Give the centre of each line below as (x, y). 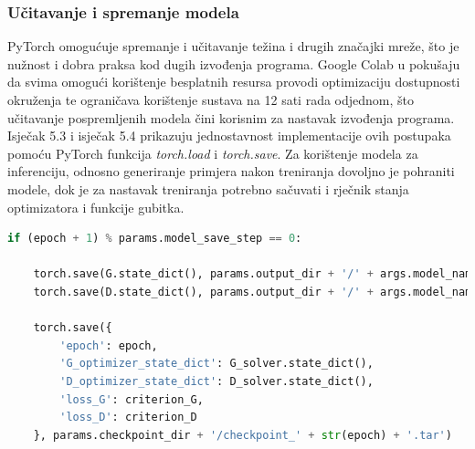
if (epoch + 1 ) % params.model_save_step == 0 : (155, 239)
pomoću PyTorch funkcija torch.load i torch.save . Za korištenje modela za (213, 153)
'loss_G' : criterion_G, (132, 399)
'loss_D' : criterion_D (128, 418)
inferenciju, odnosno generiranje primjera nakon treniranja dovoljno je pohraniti (231, 171)
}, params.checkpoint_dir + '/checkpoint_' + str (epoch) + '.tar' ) (243, 435)
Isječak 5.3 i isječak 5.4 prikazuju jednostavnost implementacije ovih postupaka (229, 136)
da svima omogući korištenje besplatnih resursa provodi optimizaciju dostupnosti (234, 82)
